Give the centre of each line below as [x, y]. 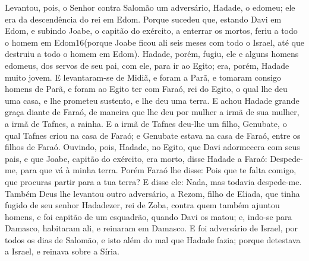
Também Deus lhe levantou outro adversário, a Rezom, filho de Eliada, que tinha [152, 193]
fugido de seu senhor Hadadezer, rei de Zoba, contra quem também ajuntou [142, 205]
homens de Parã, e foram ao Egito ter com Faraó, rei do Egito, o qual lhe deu [146, 89]
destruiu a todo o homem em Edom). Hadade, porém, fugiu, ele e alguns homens [152, 54]
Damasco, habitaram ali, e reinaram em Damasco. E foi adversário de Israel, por [152, 228]
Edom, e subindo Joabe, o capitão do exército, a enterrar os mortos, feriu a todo [151, 31]
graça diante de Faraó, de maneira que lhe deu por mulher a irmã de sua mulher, [152, 112]
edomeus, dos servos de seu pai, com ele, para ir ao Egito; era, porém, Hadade [147, 65]
